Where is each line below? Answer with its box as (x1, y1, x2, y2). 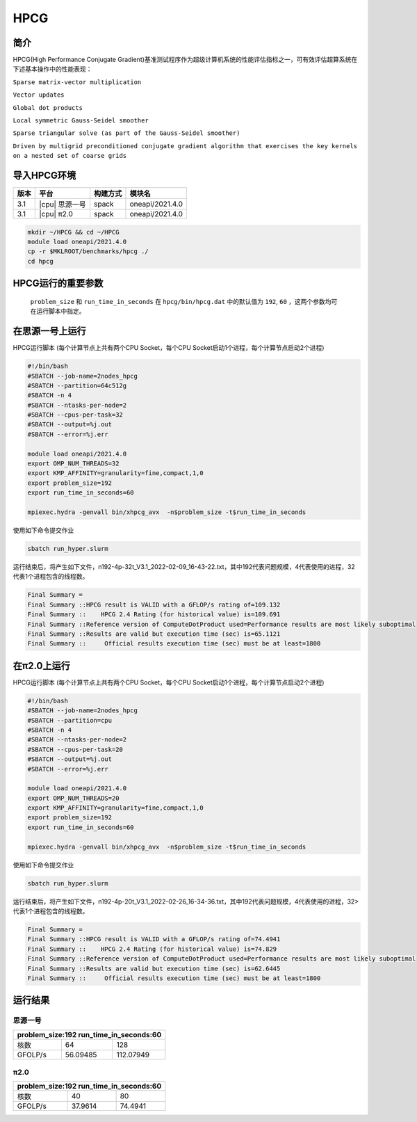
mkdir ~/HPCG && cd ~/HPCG (27, 228, 120, 236)
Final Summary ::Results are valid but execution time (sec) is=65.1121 (27, 630, 281, 638)
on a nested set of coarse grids (13, 152, 127, 160)
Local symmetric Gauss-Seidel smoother (13, 117, 149, 125)
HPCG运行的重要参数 (13, 278, 104, 289)
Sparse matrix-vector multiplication (13, 78, 142, 86)
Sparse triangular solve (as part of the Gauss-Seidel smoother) (13, 129, 240, 137)
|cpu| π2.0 (39, 209, 73, 219)
